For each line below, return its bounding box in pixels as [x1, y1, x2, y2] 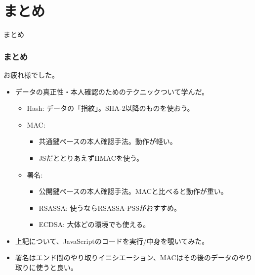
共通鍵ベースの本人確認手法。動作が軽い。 [39, 136, 177, 146]
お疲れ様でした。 [3, 69, 59, 80]
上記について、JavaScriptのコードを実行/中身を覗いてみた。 [15, 235, 209, 246]
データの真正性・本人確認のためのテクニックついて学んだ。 [15, 86, 209, 96]
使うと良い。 [36, 262, 78, 273]
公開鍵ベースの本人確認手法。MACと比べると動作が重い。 [39, 186, 228, 196]
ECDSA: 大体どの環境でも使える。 [39, 219, 150, 229]
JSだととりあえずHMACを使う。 [39, 152, 144, 163]
